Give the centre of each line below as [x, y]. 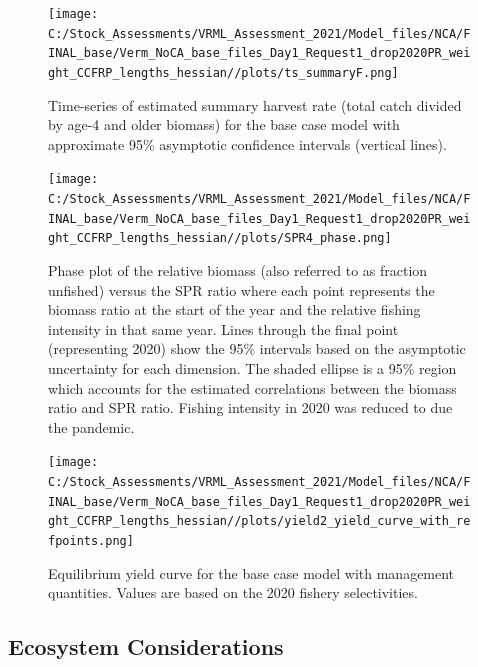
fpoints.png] [91, 541]
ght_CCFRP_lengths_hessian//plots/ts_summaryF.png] [223, 72]
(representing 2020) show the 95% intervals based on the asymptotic [257, 348]
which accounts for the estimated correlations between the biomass [252, 387]
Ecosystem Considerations [146, 646]
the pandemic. [91, 426]
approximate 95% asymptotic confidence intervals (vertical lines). [247, 143]
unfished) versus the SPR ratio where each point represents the [241, 289]
